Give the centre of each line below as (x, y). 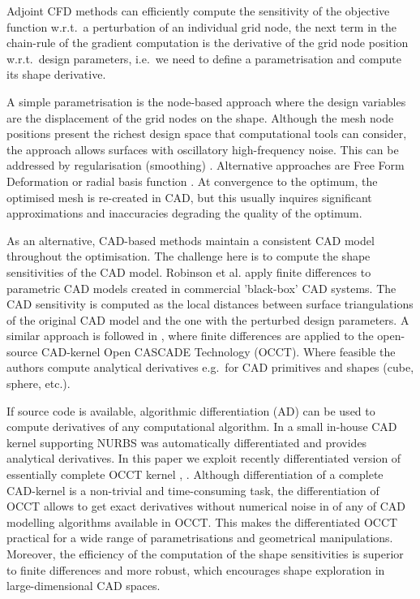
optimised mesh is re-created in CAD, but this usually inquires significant (189, 197)
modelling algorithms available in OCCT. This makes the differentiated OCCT (202, 521)
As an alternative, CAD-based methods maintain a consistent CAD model (191, 240)
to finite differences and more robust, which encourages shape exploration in (196, 569)
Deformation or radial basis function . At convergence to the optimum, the (192, 181)
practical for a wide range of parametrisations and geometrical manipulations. (200, 538)
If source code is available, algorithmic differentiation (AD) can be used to (191, 410)
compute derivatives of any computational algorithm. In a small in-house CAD (202, 427)
